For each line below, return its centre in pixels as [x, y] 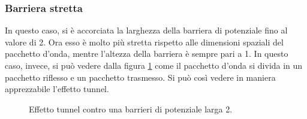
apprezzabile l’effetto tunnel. [57, 89]
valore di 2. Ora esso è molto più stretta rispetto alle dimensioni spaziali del [144, 42]
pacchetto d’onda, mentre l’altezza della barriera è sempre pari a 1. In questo [147, 54]
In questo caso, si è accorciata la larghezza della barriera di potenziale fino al [146, 30]
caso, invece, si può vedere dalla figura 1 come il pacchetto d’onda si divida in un [154, 65]
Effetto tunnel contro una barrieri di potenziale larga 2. [131, 109]
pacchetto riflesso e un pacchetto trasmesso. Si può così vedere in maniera [140, 77]
